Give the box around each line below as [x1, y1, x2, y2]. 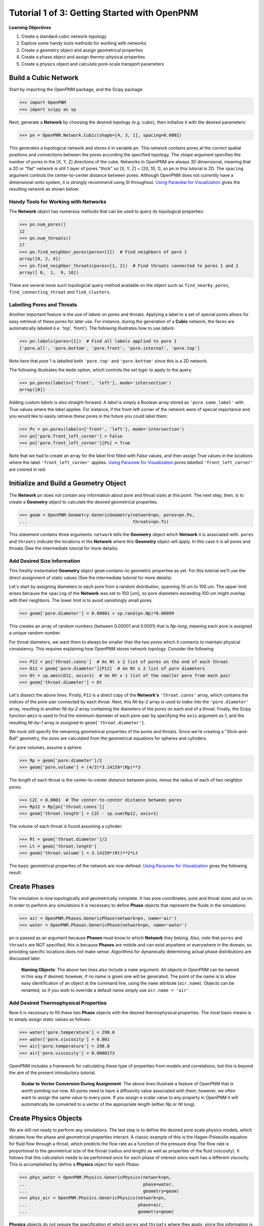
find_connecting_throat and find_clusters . [9, 289, 111, 295]
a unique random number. [9, 630, 61, 636]
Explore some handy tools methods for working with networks [21, 40, 147, 46]
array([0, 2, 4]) [19, 256, 61, 262]
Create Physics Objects [9, 1114, 83, 1123]
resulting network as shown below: [9, 186, 80, 192]
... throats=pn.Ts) [19, 519, 169, 525]
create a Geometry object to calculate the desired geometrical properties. [9, 499, 158, 505]
